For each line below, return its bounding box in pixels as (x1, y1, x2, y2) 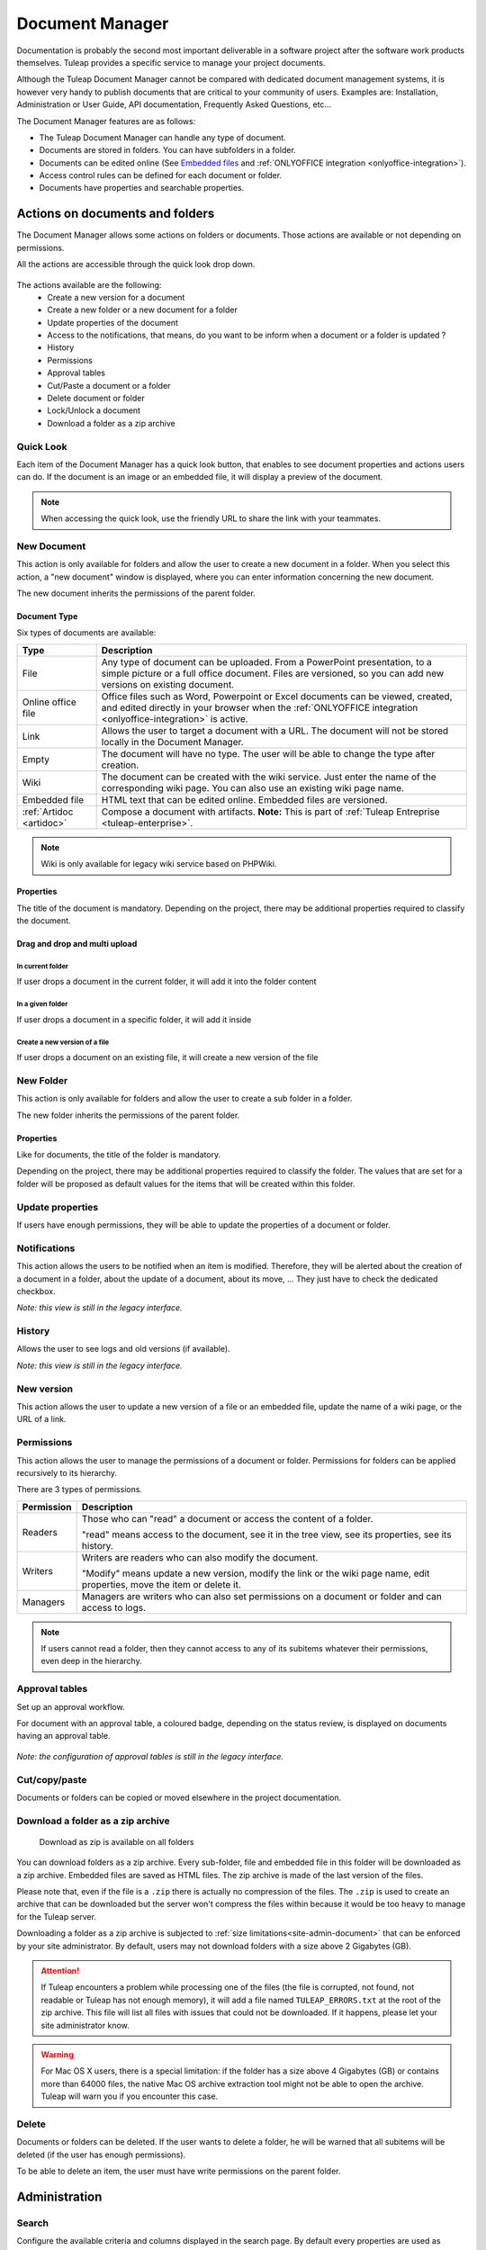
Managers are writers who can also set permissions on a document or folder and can (81, 1589, 443, 1602)
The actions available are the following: (16, 279, 162, 290)
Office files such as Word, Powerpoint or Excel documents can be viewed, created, (101, 689, 453, 702)
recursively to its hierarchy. (16, 1467, 117, 1478)
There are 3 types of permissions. (16, 1484, 143, 1495)
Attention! (40, 1965, 80, 1975)
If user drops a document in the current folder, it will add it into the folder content (16, 976, 317, 987)
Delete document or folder (47, 392, 145, 404)
